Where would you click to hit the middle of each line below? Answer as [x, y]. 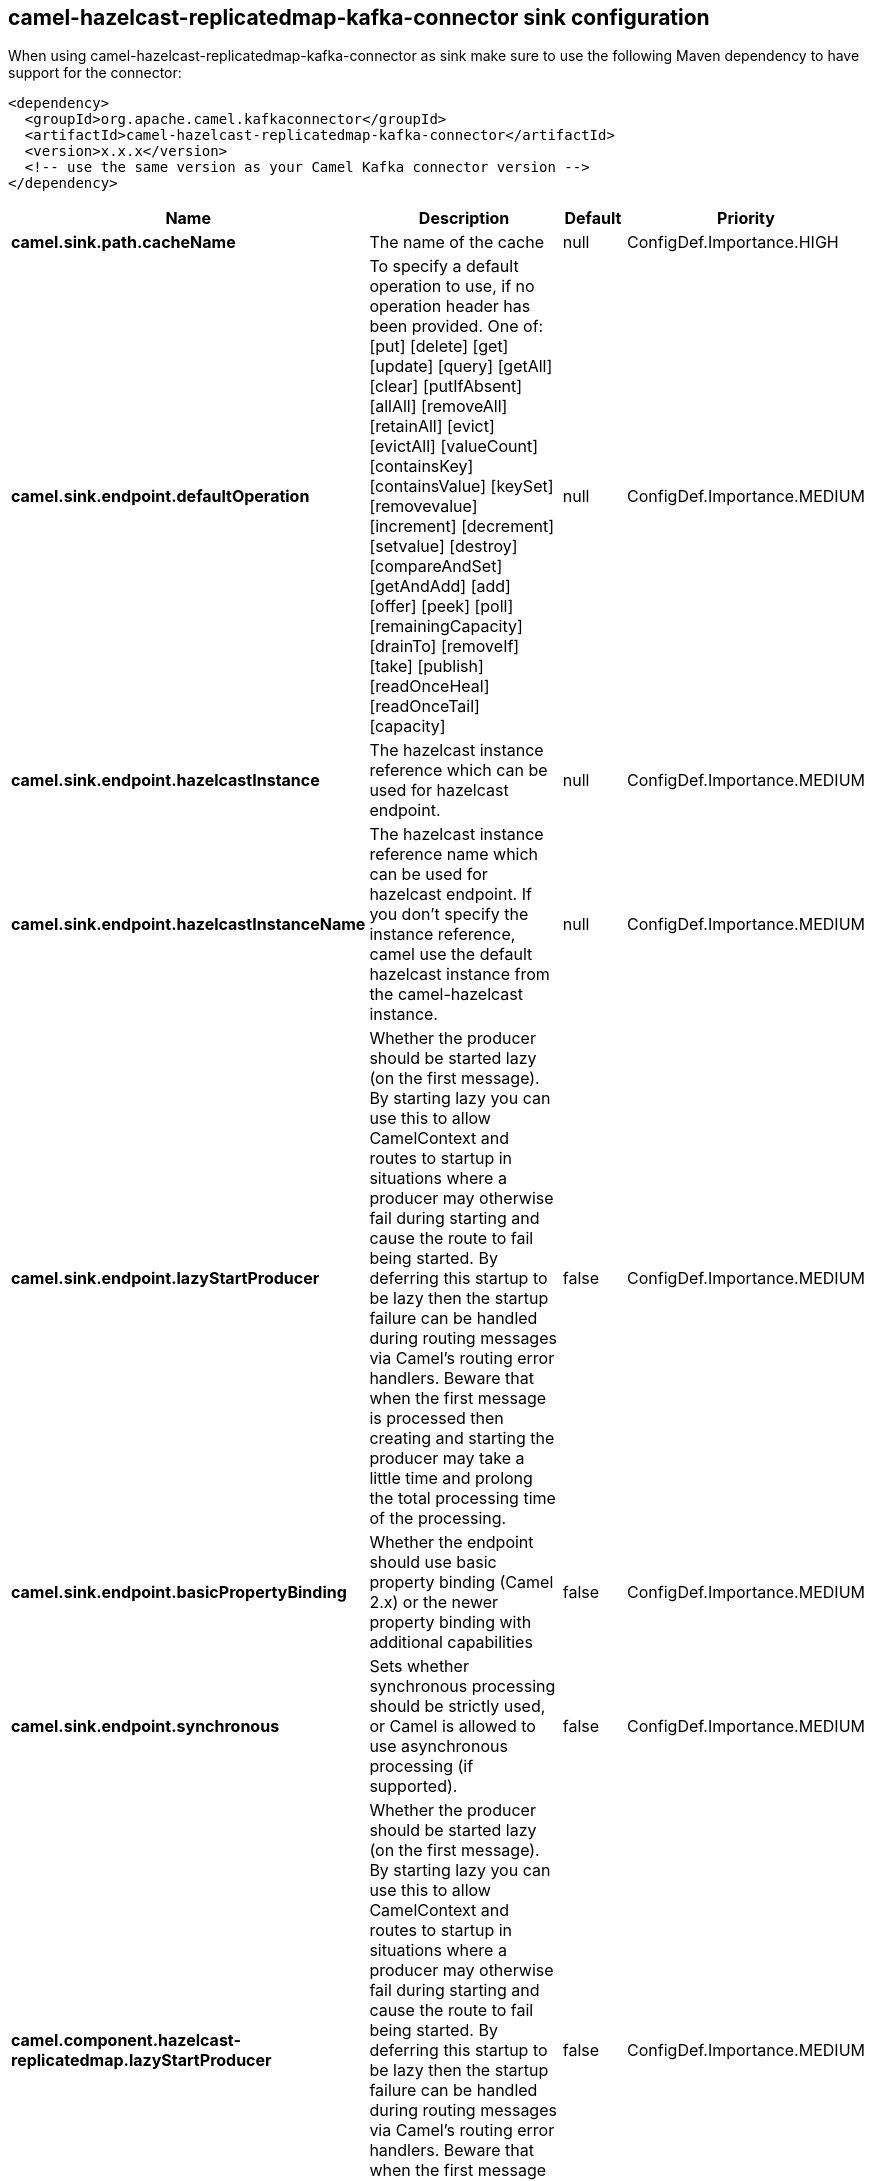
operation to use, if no [452, 286]
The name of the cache [457, 242]
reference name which [454, 854]
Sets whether [419, 1666]
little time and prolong [451, 1478]
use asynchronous [438, 1746]
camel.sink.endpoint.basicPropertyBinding [179, 1592]
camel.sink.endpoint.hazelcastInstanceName [188, 924]
